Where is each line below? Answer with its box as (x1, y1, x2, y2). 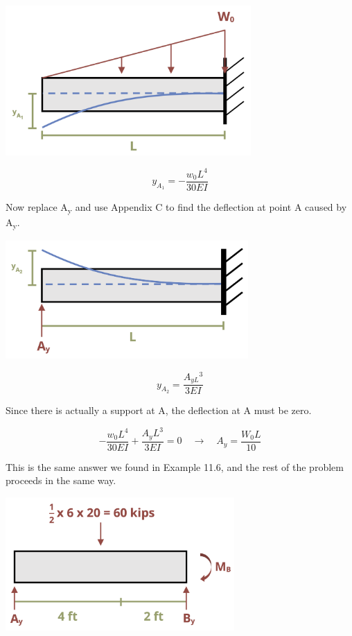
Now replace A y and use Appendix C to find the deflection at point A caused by (6, 199, 347, 216)
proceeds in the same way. (6, 473, 116, 488)
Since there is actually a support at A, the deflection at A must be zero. (6, 403, 312, 418)
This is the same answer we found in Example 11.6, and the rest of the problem (6, 459, 344, 474)
